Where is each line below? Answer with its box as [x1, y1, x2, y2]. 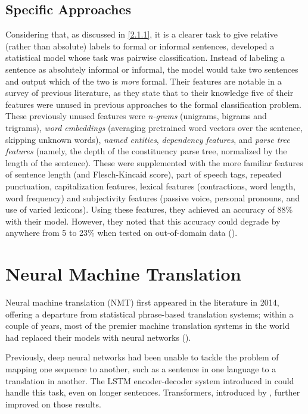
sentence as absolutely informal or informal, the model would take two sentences [5, 63, 298, 75]
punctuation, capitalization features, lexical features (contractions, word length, [5, 179, 295, 192]
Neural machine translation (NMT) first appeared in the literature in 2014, [5, 296, 279, 309]
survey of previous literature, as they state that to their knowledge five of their [5, 86, 294, 99]
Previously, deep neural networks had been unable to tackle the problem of [5, 351, 279, 363]
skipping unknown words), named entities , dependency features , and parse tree [5, 133, 290, 145]
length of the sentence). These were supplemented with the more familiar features [5, 156, 303, 169]
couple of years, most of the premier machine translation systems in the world [5, 319, 290, 332]
